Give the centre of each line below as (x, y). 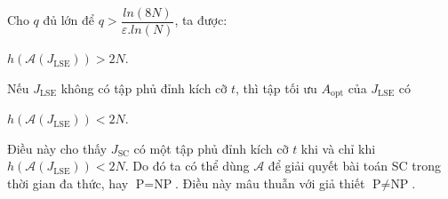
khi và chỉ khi (338, 148)
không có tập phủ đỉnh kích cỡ (144, 88)
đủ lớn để (69, 20)
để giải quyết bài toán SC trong (354, 166)
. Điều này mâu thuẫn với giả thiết (270, 183)
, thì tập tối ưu (276, 88)
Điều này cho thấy (57, 148)
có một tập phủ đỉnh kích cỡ (211, 148)
